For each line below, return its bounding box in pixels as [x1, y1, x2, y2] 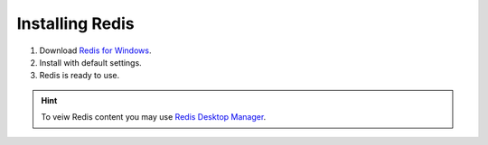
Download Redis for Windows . [39, 45, 152, 56]
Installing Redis [16, 14, 135, 33]
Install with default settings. [39, 57, 142, 68]
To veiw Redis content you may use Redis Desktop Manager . [41, 112, 267, 122]
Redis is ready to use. [39, 70, 120, 81]
